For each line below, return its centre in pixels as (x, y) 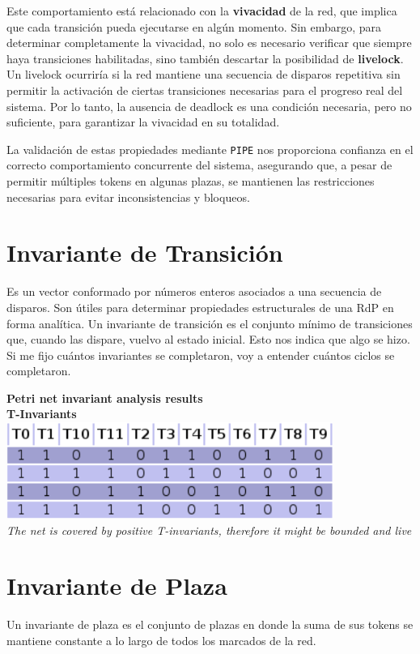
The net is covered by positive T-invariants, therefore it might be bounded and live (209, 530)
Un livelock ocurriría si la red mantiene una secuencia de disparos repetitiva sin (204, 74)
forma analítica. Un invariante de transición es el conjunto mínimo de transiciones (210, 323)
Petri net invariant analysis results (105, 398)
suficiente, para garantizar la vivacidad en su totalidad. (143, 122)
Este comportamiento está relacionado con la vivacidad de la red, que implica (202, 11)
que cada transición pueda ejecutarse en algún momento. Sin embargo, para (194, 26)
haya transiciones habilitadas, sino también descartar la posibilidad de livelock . (205, 58)
